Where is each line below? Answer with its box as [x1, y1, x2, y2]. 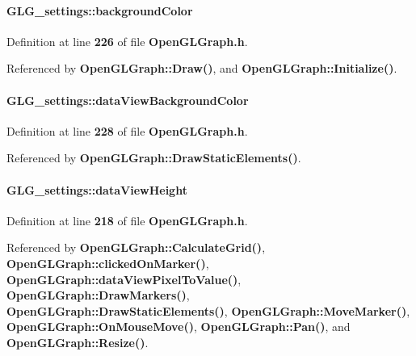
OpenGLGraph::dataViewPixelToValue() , [6, 270, 242, 287]
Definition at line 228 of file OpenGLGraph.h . [6, 122, 248, 139]
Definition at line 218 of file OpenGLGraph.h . [6, 212, 248, 228]
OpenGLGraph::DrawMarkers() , [6, 287, 190, 304]
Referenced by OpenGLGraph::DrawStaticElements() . [6, 149, 301, 166]
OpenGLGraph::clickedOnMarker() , [6, 254, 209, 271]
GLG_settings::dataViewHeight [6, 181, 187, 198]
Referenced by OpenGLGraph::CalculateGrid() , [6, 239, 266, 256]
